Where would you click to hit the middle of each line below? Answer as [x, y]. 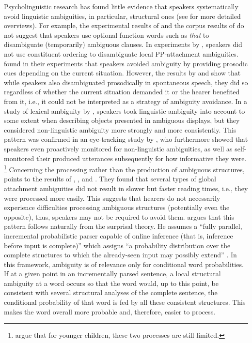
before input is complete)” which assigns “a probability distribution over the [117, 245]
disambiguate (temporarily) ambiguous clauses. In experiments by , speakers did [123, 44]
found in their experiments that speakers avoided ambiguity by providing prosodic [126, 63]
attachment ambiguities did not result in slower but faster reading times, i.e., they [126, 188]
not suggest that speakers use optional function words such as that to [107, 35]
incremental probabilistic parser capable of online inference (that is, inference [118, 235]
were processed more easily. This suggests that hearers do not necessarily [112, 198]
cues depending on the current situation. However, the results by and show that [122, 73]
